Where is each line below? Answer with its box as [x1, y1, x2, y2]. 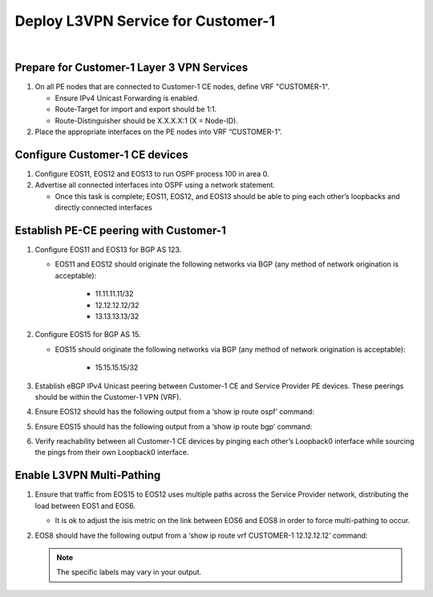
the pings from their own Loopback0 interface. [34, 448, 189, 457]
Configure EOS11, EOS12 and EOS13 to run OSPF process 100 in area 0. [34, 169, 269, 178]
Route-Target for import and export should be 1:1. [55, 104, 217, 114]
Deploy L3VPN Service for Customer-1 [14, 12, 276, 30]
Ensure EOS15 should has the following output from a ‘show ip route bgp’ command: [34, 421, 313, 431]
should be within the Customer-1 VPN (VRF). [34, 392, 182, 401]
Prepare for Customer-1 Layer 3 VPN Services [14, 61, 249, 75]
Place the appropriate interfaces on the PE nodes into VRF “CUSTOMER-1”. [34, 127, 282, 136]
